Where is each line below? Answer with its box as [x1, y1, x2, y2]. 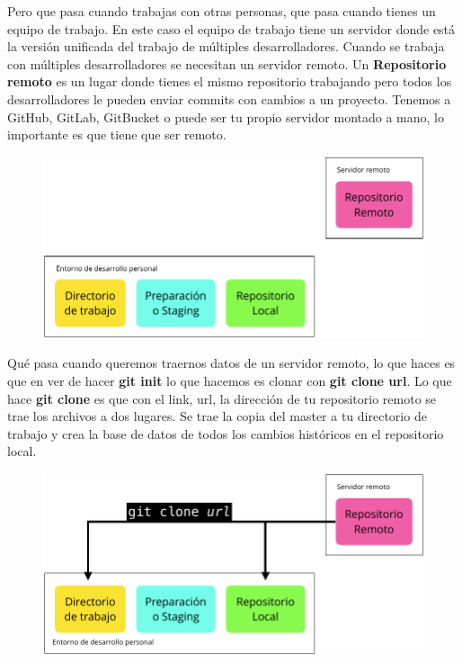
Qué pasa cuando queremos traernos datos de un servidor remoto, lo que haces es [7, 353, 456, 372]
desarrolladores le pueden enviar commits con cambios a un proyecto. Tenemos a [7, 89, 451, 108]
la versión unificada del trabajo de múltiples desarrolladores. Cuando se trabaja [7, 37, 445, 56]
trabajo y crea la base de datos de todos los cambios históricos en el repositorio [7, 424, 444, 443]
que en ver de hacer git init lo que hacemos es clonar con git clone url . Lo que [7, 371, 452, 389]
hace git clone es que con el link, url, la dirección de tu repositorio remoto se [7, 389, 437, 407]
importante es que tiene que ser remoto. [7, 125, 227, 144]
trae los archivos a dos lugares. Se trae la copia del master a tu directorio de [7, 407, 427, 425]
